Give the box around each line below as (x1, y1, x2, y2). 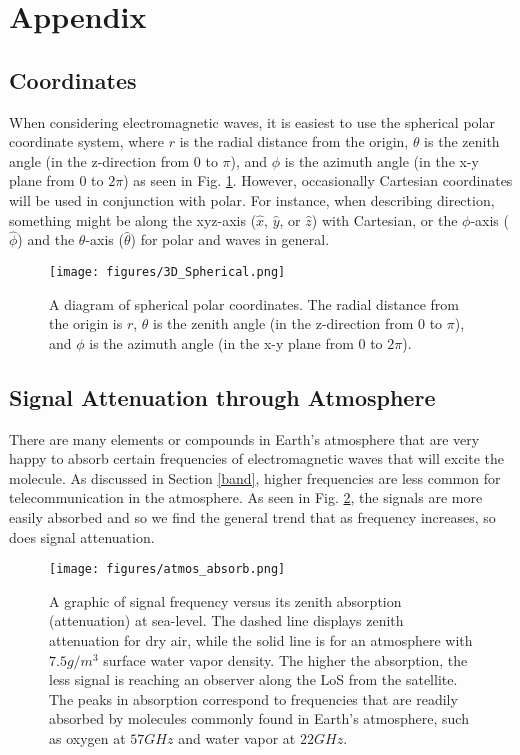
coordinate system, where (9, 131, 164, 152)
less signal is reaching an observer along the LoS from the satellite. (49, 669, 458, 690)
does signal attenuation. (9, 526, 155, 547)
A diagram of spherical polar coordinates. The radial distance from (49, 293, 459, 314)
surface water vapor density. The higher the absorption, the (103, 649, 468, 670)
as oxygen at (49, 727, 126, 748)
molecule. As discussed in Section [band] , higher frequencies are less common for (9, 467, 501, 488)
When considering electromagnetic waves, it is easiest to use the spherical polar (9, 111, 495, 132)
